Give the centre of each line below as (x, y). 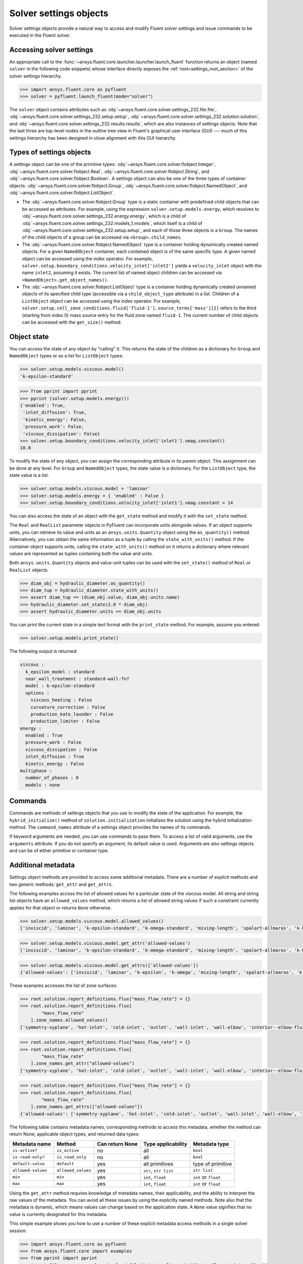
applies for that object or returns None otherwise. (61, 908)
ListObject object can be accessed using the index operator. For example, (102, 301)
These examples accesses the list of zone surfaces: (63, 985)
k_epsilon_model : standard (60, 672)
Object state (29, 336)
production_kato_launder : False (72, 714)
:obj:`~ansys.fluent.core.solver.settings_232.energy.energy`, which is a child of (104, 216)
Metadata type (211, 1144)
